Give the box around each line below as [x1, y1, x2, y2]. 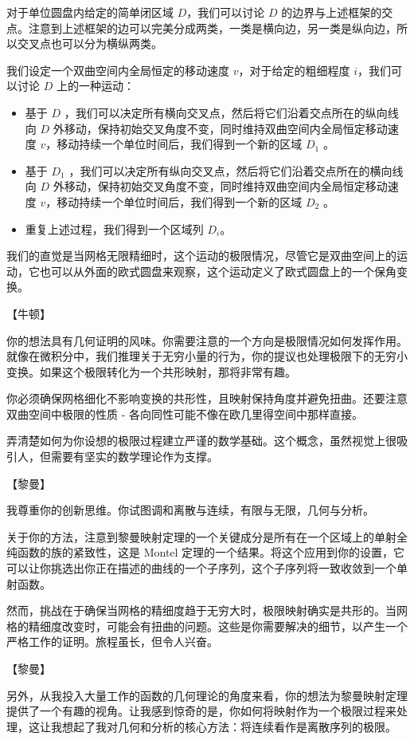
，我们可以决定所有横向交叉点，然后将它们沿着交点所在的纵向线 [64, 104, 399, 120]
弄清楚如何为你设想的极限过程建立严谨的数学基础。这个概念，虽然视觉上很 [6, 432, 396, 449]
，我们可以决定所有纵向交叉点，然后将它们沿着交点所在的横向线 [68, 162, 404, 179]
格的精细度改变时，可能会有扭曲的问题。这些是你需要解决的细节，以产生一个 [6, 617, 408, 634]
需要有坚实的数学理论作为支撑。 [50, 448, 218, 465]
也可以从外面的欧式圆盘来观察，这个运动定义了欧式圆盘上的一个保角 [39, 262, 396, 279]
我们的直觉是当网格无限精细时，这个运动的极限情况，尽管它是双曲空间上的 [6, 247, 396, 264]
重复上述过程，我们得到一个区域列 [25, 220, 204, 237]
